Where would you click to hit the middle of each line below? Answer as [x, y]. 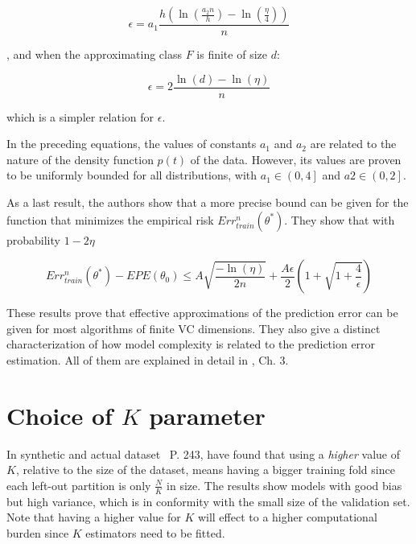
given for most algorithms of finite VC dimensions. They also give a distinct [194, 328]
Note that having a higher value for [94, 517]
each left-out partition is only [79, 485]
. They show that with [340, 219]
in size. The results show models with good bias [284, 485]
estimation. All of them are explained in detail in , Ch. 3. [148, 360]
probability [33, 239]
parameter [207, 415]
